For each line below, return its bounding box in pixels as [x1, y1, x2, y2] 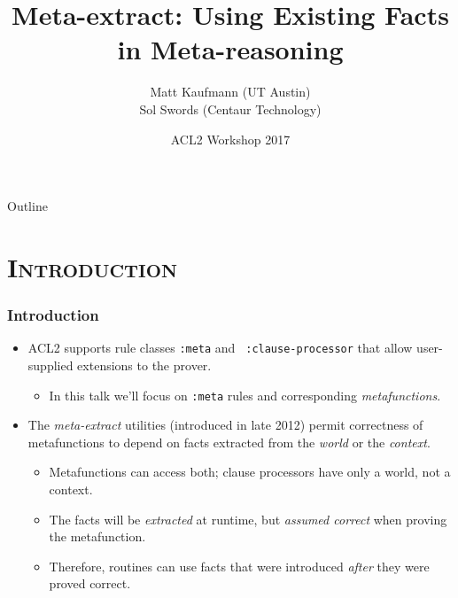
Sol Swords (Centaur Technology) [139, 99, 322, 118]
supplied [27, 355, 74, 374]
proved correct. [49, 574, 131, 593]
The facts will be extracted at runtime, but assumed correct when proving [49, 509, 447, 528]
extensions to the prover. [77, 355, 212, 374]
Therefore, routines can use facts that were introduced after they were [49, 556, 430, 575]
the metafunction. [49, 527, 146, 546]
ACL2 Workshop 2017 [170, 129, 291, 148]
